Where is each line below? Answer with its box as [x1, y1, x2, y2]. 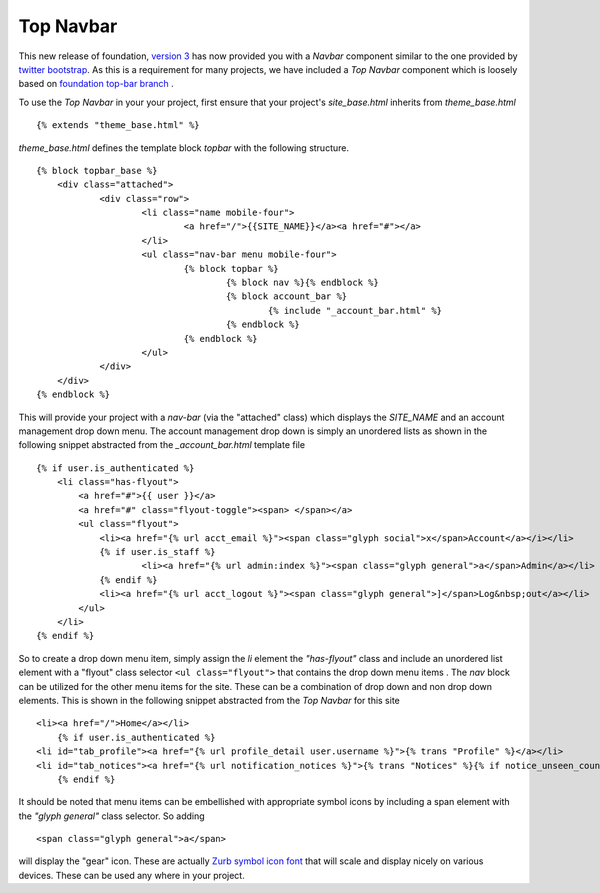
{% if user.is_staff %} [99, 546, 216, 558]
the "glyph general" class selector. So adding [18, 810, 205, 822]
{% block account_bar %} [225, 291, 348, 302]
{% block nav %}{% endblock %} [225, 277, 379, 289]
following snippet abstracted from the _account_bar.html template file [18, 439, 305, 451]
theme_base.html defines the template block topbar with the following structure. [18, 141, 350, 154]
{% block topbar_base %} [36, 165, 158, 176]
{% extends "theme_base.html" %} [36, 120, 200, 131]
